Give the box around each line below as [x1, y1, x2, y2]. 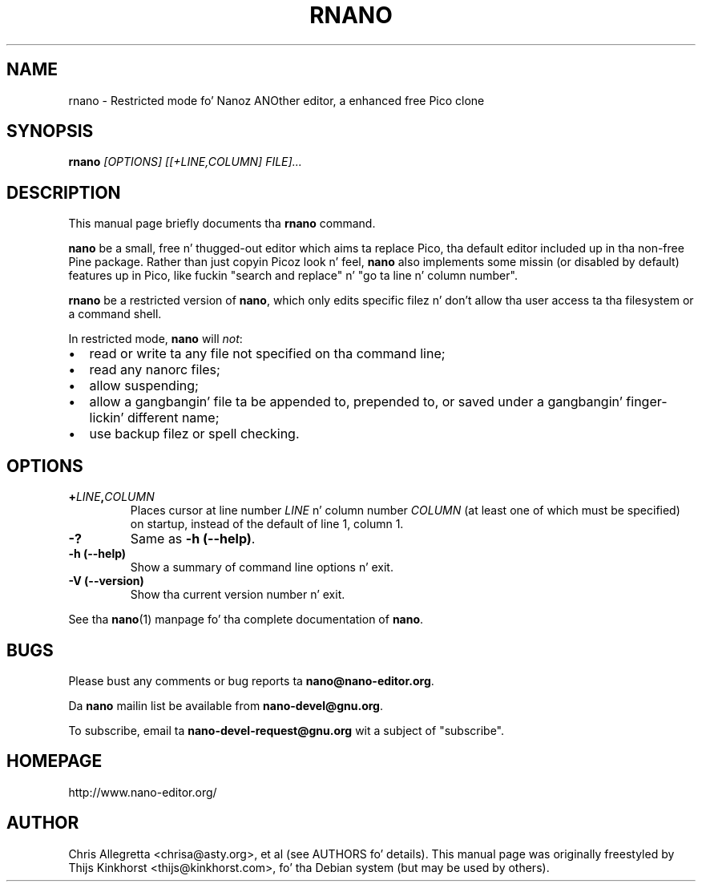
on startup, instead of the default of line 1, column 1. [130, 517, 404, 531]
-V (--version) [68, 574, 144, 588]
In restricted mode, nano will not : [68, 332, 243, 346]
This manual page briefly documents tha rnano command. [68, 216, 376, 231]
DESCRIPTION [6, 182, 121, 203]
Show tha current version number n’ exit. [130, 587, 345, 602]
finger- [626, 394, 668, 410]
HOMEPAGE [6, 751, 103, 772]
